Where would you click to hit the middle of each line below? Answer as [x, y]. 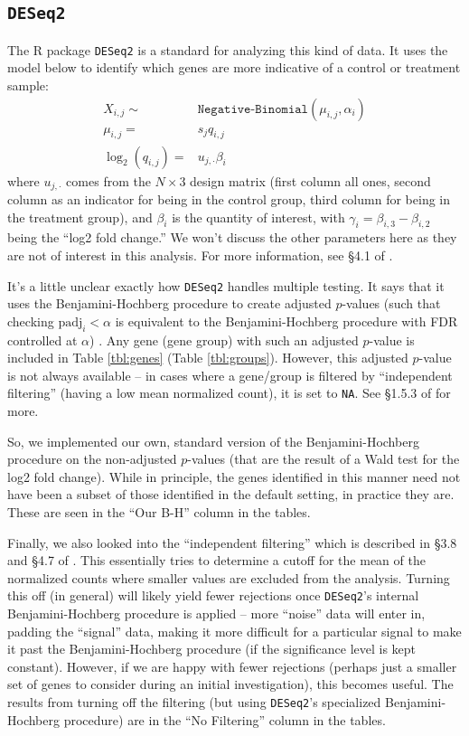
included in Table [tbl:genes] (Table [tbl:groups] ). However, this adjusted [208, 358]
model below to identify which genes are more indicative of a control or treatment [234, 67]
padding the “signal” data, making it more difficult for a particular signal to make [234, 631]
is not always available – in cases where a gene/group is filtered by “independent [230, 375]
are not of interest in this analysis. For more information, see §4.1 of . [200, 255]
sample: [28, 85]
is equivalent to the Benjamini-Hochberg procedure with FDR [286, 321]
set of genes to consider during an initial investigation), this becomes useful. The [230, 684]
